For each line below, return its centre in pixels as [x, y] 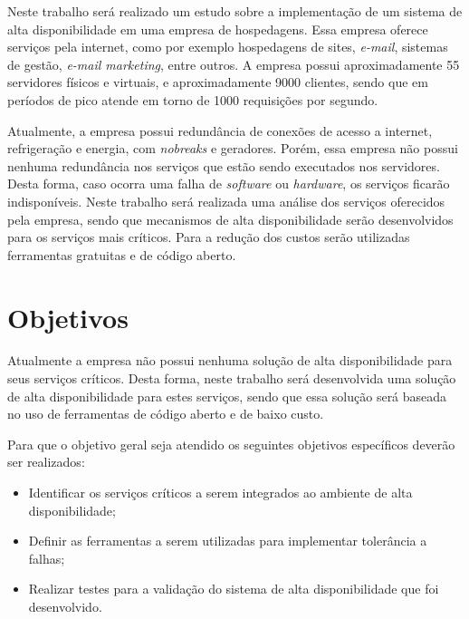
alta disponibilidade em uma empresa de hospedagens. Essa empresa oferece [218, 29]
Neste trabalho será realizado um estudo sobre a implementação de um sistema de [235, 11]
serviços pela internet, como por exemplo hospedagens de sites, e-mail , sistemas [228, 47]
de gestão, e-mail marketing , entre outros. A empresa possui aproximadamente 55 [234, 64]
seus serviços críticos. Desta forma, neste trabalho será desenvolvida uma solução [232, 378]
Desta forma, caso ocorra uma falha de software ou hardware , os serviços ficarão [229, 184]
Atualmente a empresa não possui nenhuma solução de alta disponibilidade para [230, 360]
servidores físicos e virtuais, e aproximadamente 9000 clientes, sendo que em [218, 82]
